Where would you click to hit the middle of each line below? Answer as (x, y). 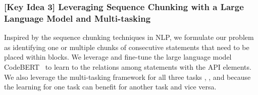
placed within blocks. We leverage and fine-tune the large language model (118, 57)
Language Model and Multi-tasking (78, 18)
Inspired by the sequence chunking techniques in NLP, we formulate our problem (129, 37)
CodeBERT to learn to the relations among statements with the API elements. (128, 66)
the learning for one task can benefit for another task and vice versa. (110, 87)
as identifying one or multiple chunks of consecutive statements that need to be (127, 47)
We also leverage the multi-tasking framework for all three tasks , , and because (127, 77)
